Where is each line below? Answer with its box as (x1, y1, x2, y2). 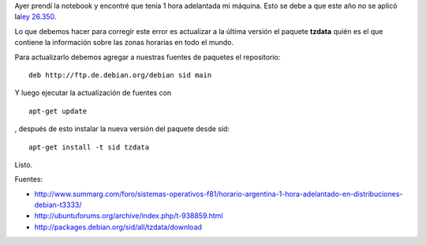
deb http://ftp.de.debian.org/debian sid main (28, 70, 212, 79)
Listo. (14, 160, 33, 169)
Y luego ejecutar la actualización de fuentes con (14, 88, 172, 98)
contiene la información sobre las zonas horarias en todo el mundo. (14, 38, 234, 47)
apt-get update (28, 107, 88, 115)
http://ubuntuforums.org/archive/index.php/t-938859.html (34, 211, 224, 220)
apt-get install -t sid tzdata (28, 142, 150, 152)
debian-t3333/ (34, 200, 82, 209)
